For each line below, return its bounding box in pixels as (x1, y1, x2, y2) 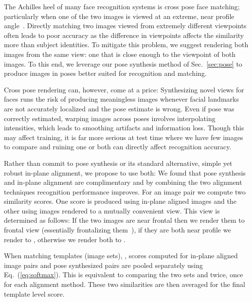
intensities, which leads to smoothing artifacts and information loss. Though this (4, 123, 244, 133)
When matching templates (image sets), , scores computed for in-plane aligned (4, 250, 238, 261)
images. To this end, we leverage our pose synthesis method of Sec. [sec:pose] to (4, 58, 242, 69)
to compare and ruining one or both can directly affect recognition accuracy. (4, 142, 232, 152)
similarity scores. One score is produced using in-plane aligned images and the (4, 196, 236, 206)
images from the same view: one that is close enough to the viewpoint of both (4, 49, 235, 59)
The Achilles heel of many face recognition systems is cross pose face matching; (4, 1, 240, 11)
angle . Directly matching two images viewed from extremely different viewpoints (4, 20, 247, 31)
